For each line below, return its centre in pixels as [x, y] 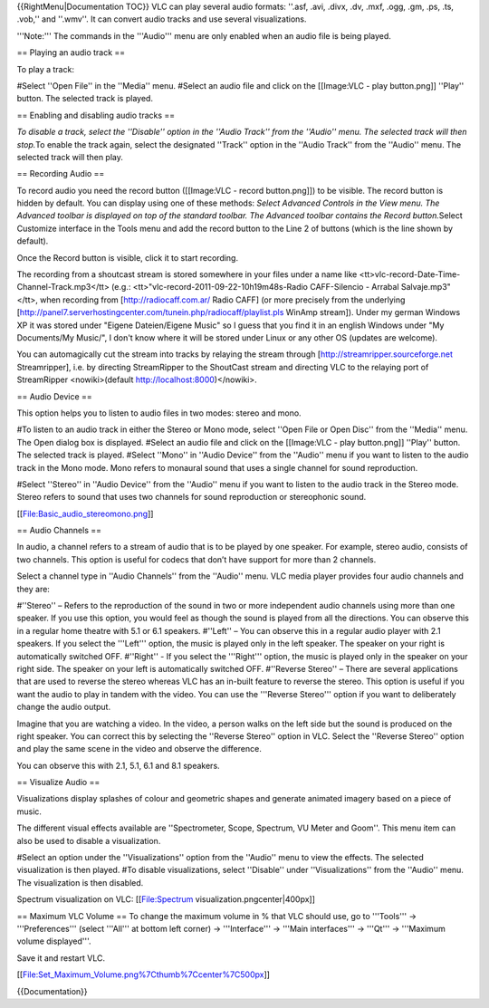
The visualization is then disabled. [80, 882]
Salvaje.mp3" [426, 287]
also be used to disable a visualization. [89, 840]
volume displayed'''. [54, 941]
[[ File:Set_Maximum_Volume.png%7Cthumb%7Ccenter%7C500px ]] [144, 974]
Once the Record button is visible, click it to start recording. [128, 257]
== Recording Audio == [61, 174]
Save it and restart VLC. [61, 958]
